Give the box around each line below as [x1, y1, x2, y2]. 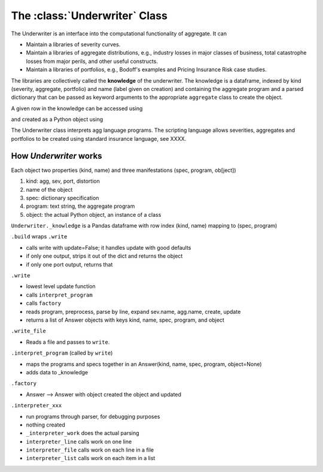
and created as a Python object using [11, 116, 103, 123]
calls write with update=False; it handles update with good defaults [26, 244, 191, 251]
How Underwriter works [11, 150, 102, 161]
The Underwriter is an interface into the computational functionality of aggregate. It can [11, 30, 227, 37]
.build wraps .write [11, 233, 68, 240]
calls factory [26, 299, 62, 307]
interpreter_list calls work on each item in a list [26, 455, 156, 462]
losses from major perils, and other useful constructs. [26, 58, 159, 65]
